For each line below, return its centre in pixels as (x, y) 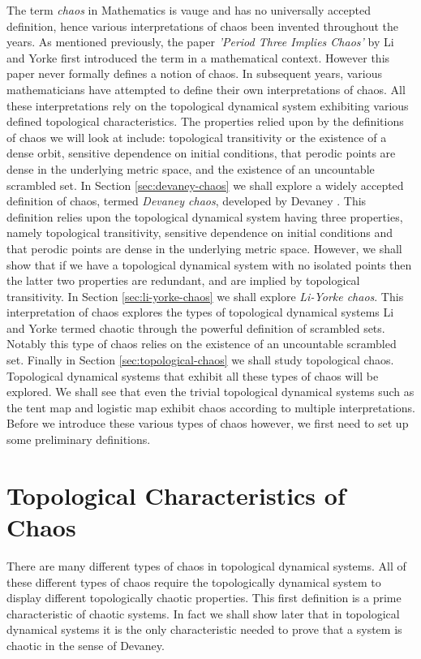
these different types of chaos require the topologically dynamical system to (194, 581)
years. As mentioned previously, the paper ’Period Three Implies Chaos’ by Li (200, 42)
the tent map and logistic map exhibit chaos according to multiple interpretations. (211, 407)
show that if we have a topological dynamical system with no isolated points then (209, 264)
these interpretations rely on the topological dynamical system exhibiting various (208, 105)
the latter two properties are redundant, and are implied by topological (183, 280)
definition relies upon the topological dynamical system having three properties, (205, 216)
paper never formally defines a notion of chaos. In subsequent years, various (195, 73)
